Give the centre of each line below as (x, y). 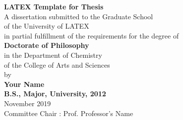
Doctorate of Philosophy (47, 45)
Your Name (24, 84)
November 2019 (28, 103)
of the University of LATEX (47, 26)
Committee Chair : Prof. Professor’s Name (69, 113)
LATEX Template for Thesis (54, 6)
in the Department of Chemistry (53, 55)
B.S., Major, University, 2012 (55, 94)
